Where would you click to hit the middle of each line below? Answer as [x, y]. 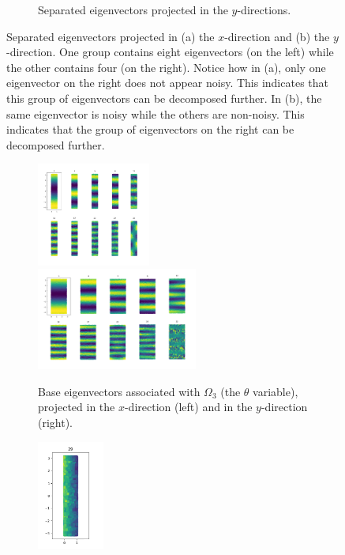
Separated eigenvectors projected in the [133, 9]
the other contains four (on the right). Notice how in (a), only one [166, 67]
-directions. [264, 9]
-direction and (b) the [277, 36]
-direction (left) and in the [188, 407]
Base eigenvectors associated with [119, 391]
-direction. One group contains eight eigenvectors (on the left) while [170, 52]
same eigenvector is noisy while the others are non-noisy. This [156, 113]
